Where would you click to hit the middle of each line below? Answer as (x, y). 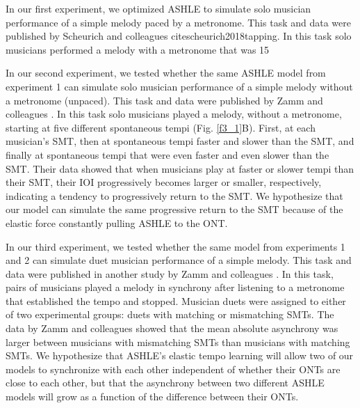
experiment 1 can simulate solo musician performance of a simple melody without (179, 86)
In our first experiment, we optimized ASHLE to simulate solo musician (158, 8)
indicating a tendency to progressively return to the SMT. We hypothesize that (174, 195)
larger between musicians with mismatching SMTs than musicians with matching (178, 342)
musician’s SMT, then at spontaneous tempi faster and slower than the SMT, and (180, 141)
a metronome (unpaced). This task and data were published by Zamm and (164, 100)
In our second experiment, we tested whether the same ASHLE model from (166, 73)
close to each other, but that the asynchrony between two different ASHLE (165, 383)
